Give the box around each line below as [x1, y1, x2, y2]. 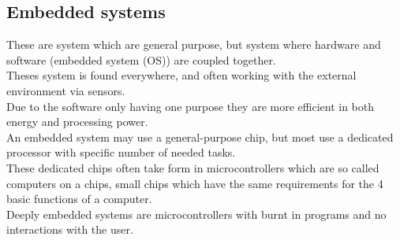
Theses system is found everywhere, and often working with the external [6, 67, 357, 83]
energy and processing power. [6, 113, 148, 130]
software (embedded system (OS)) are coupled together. [6, 51, 276, 68]
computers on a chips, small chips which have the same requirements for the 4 [6, 175, 383, 191]
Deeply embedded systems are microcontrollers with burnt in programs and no [6, 205, 387, 222]
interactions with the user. [6, 221, 133, 238]
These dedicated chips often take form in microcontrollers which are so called [6, 159, 379, 175]
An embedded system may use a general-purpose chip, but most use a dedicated [6, 128, 394, 145]
